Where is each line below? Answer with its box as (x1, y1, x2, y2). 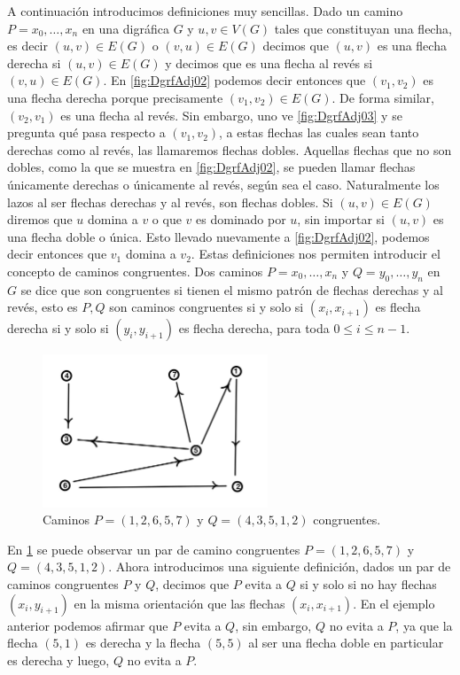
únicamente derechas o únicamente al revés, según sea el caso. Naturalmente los (7, 175, 440, 193)
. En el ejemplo (353, 594, 435, 612)
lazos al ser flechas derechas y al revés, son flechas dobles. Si (7, 192, 333, 211)
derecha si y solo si (7, 319, 109, 337)
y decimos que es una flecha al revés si (165, 53, 373, 72)
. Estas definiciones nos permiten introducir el (191, 244, 441, 263)
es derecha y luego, (7, 650, 110, 669)
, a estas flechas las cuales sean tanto (219, 123, 419, 142)
